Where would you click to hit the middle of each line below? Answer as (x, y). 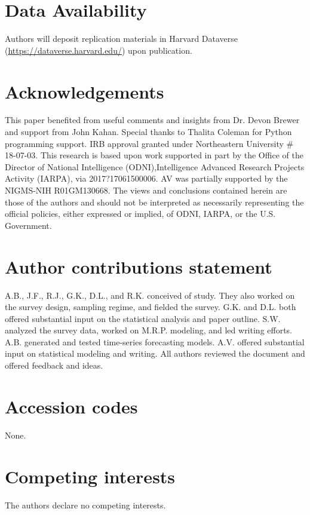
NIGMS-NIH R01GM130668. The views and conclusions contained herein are (146, 190)
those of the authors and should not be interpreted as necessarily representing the (154, 202)
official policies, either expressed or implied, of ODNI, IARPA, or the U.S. (140, 214)
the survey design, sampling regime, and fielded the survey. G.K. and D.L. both (151, 307)
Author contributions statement (139, 266)
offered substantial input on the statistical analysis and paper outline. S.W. (143, 318)
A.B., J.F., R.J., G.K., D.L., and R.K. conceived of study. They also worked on (150, 295)
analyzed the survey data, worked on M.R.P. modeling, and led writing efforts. (149, 330)
